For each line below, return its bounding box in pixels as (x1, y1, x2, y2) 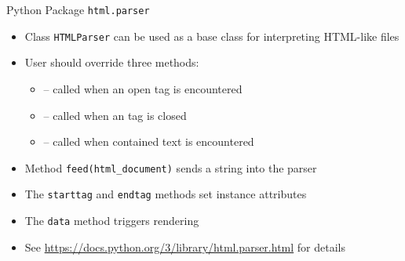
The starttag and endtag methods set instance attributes (24, 186, 307, 202)
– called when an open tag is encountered (43, 80, 243, 96)
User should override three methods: (24, 54, 199, 71)
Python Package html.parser (6, 2, 150, 17)
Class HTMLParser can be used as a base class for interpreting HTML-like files (24, 27, 400, 44)
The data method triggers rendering (24, 212, 199, 228)
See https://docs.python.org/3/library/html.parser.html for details (24, 238, 345, 255)
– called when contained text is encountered (43, 133, 254, 150)
